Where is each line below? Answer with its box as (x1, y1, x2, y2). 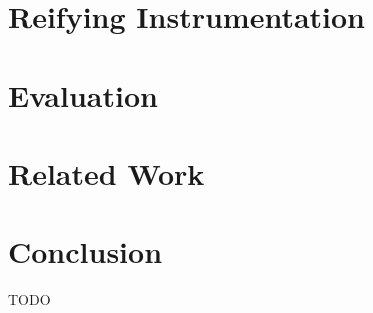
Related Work (8, 152, 205, 193)
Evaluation (8, 74, 158, 115)
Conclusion (8, 231, 163, 272)
